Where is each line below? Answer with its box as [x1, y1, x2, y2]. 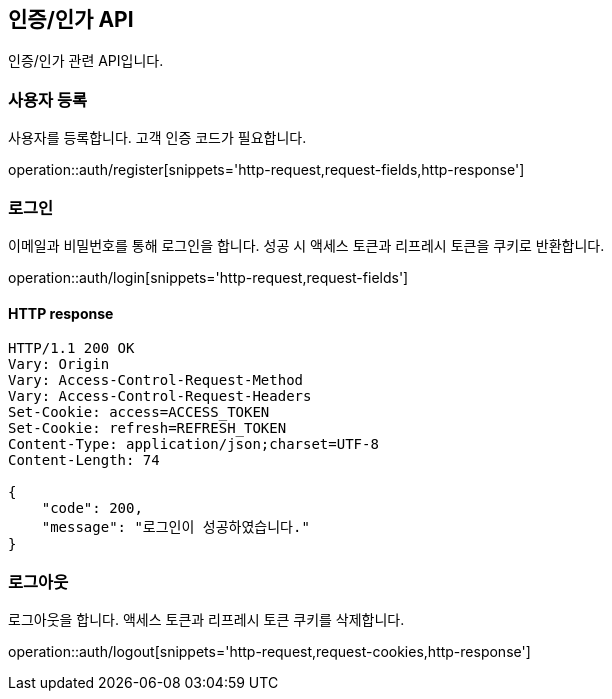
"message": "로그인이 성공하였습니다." [41, 519, 310, 536]
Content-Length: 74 [8, 452, 160, 469]
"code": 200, [41, 500, 143, 517]
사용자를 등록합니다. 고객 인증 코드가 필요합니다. [8, 129, 307, 147]
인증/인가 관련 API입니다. [8, 52, 164, 70]
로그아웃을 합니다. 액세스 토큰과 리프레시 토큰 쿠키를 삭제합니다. [8, 610, 405, 628]
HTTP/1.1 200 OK [8, 340, 135, 357]
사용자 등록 [8, 89, 88, 110]
